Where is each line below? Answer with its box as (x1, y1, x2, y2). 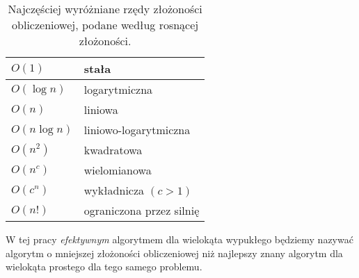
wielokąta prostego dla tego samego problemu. (6, 259, 202, 274)
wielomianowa (83, 162, 152, 178)
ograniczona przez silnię (83, 202, 200, 218)
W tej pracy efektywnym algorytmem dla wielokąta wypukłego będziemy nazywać (6, 232, 353, 246)
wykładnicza (83, 182, 145, 198)
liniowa (83, 101, 118, 117)
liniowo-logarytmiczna (83, 122, 191, 138)
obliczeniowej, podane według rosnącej (12, 17, 199, 33)
